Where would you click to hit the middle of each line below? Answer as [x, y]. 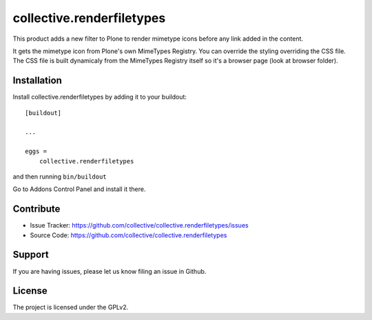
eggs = [36, 151]
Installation [37, 80]
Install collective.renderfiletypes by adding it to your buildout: [100, 97]
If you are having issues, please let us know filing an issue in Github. [110, 271]
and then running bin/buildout [60, 177]
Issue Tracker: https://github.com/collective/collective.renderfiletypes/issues [139, 226]
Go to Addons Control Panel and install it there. [79, 189]
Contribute [37, 209]
